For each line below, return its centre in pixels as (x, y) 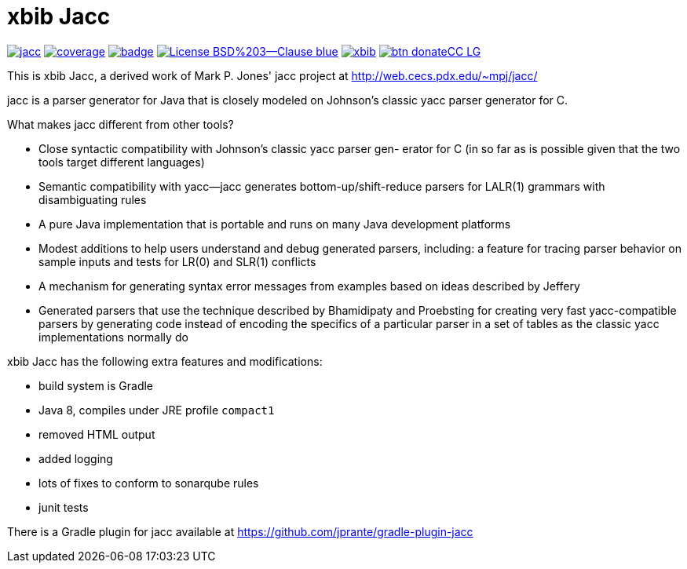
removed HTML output (97, 434)
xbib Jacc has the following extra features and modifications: (165, 361)
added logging (76, 458)
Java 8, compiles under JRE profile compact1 (157, 410)
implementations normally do (113, 337)
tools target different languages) (122, 162)
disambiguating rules (93, 199)
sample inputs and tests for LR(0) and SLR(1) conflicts (177, 261)
